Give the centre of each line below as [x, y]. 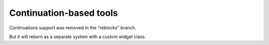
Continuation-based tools [64, 13]
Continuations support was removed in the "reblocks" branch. [73, 28]
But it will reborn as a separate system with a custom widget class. [78, 37]
